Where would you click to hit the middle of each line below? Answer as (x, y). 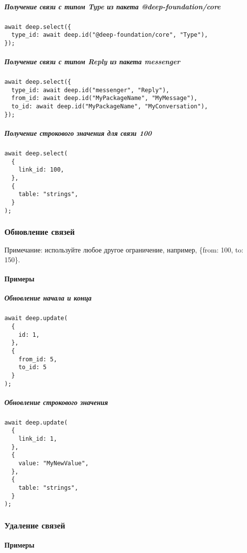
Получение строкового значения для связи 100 (78, 133)
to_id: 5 (32, 367)
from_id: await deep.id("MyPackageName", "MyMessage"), (104, 98)
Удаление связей (35, 525)
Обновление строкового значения (56, 402)
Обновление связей (40, 232)
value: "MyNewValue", (53, 464)
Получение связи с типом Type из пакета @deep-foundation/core (113, 6)
